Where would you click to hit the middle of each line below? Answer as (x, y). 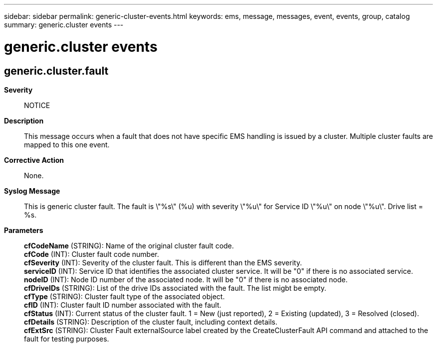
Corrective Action (34, 160)
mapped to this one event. (67, 144)
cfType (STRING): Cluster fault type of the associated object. (124, 296)
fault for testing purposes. (67, 339)
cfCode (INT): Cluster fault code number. (92, 254)
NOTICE (37, 105)
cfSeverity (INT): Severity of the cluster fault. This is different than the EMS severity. (163, 262)
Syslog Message (32, 191)
